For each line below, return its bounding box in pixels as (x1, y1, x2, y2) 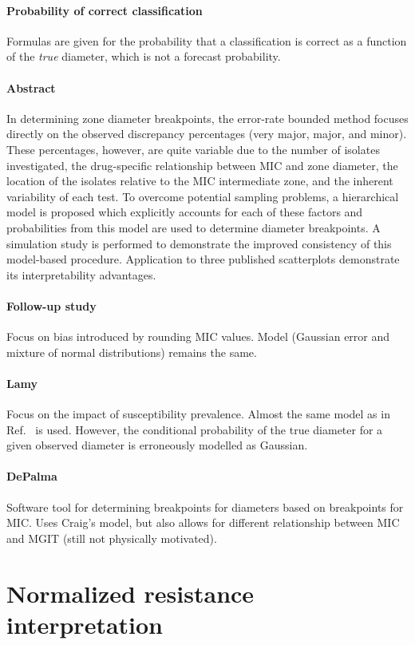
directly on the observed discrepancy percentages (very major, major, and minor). (6, 125, 407, 142)
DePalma (6, 468, 57, 485)
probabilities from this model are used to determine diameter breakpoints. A (6, 219, 381, 235)
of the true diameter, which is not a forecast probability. (6, 48, 281, 65)
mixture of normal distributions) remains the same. (6, 343, 257, 360)
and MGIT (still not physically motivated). (6, 529, 217, 546)
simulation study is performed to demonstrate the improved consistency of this (6, 235, 392, 251)
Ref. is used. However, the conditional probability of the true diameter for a (6, 421, 383, 437)
